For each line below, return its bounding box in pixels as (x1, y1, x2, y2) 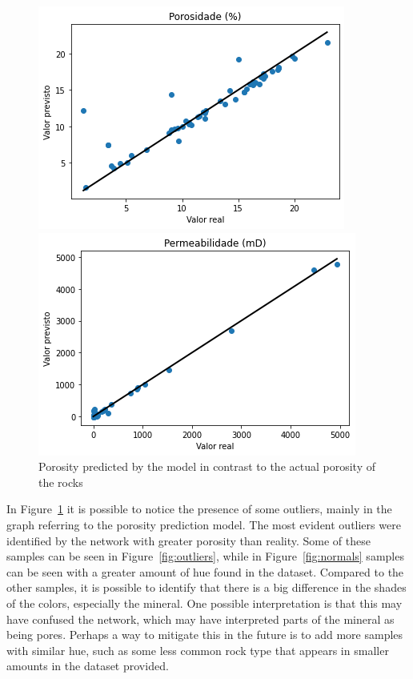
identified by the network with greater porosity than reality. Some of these (6, 532, 371, 548)
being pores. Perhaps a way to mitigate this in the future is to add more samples (6, 626, 403, 643)
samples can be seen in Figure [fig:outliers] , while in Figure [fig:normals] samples (6, 548, 404, 564)
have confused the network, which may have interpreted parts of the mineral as (6, 610, 395, 627)
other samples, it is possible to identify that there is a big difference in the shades (6, 579, 407, 596)
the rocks (38, 473, 83, 490)
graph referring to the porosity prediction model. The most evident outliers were (6, 516, 401, 532)
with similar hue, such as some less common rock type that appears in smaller (6, 641, 389, 658)
